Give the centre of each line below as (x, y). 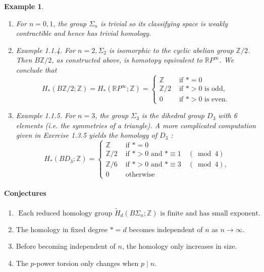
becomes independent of (166, 229)
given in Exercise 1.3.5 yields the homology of (86, 135)
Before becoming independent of (66, 246)
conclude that (36, 69)
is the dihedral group (173, 115)
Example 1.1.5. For (46, 115)
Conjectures (25, 193)
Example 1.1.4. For (46, 50)
